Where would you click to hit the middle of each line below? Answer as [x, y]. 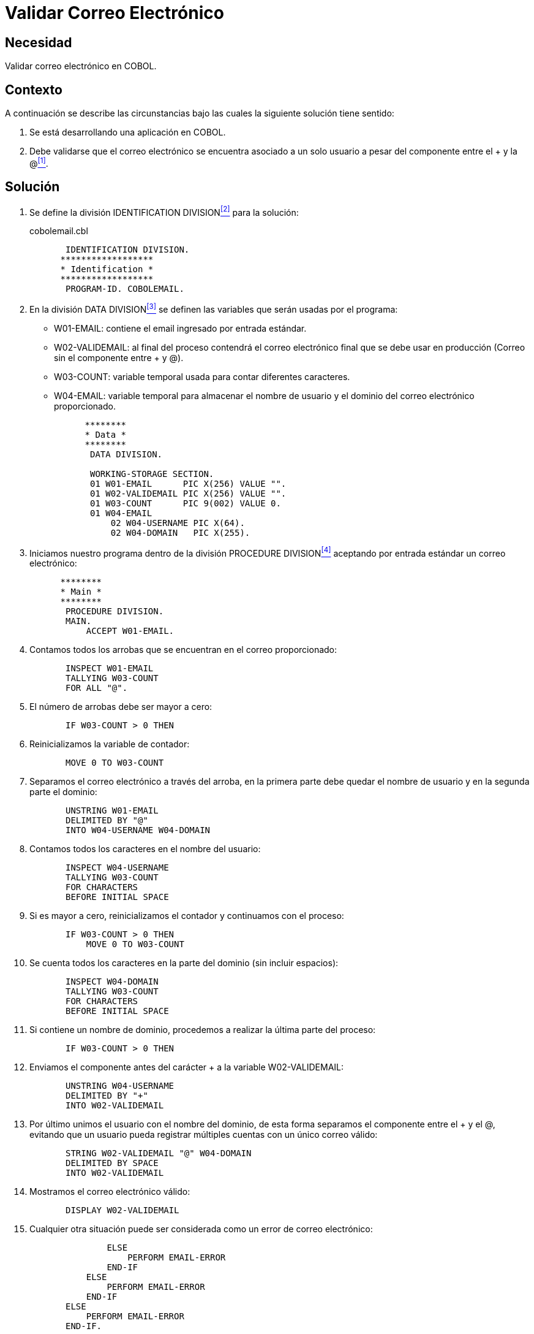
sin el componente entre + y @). [119, 357]
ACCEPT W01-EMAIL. [130, 631]
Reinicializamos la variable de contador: [110, 744]
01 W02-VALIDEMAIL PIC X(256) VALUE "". [188, 493]
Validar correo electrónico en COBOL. [81, 66]
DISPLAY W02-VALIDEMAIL [122, 1210]
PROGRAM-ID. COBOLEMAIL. [125, 289]
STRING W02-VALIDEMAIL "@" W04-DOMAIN [159, 1153]
